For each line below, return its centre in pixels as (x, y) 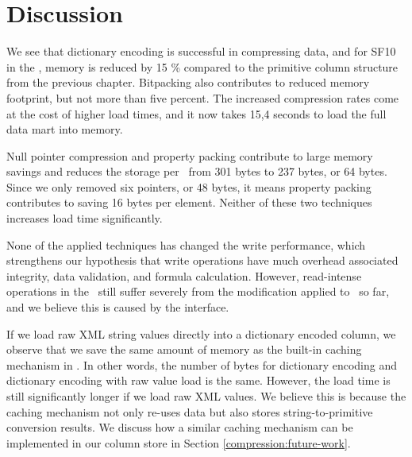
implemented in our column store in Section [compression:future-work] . (179, 442)
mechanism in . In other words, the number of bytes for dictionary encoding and (202, 364)
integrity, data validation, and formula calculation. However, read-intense (184, 275)
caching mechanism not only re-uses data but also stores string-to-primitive (190, 411)
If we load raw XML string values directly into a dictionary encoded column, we (201, 333)
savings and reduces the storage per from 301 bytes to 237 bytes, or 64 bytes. (197, 171)
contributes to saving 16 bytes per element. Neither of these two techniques (189, 202)
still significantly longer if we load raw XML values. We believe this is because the (206, 396)
